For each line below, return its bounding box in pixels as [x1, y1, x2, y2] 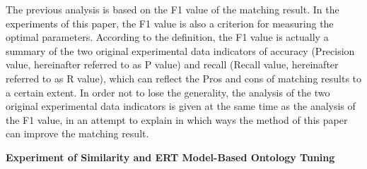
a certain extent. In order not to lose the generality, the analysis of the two [6, 84, 330, 99]
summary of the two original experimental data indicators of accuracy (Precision [6, 43, 355, 58]
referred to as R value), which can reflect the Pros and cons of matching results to [6, 70, 362, 85]
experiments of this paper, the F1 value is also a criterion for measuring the [6, 15, 334, 30]
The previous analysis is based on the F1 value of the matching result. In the [6, 2, 339, 16]
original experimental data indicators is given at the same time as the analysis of [6, 99, 356, 113]
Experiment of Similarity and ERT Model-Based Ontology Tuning [6, 149, 335, 164]
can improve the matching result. [6, 126, 149, 141]
